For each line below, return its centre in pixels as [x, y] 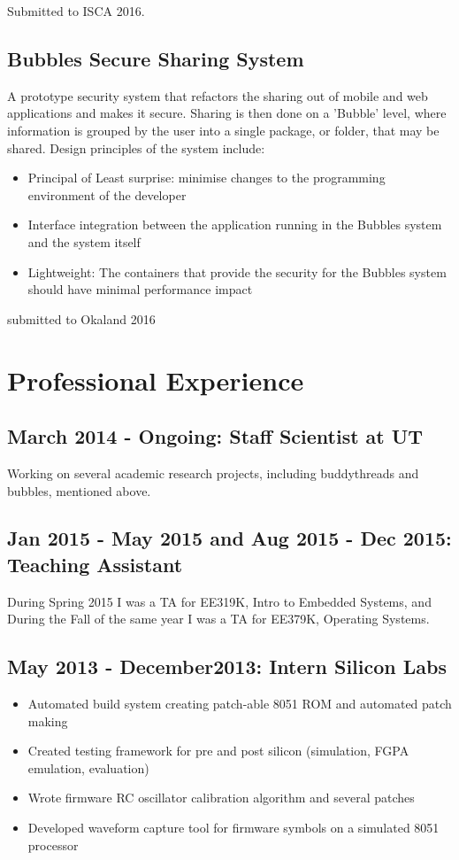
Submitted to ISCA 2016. [76, 11]
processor [53, 845]
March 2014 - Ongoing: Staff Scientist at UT [215, 436]
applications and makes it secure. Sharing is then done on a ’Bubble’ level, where [227, 113]
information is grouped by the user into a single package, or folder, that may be [223, 130]
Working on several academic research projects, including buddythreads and [213, 473]
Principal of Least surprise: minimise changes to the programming [207, 178]
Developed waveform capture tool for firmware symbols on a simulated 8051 [233, 828]
